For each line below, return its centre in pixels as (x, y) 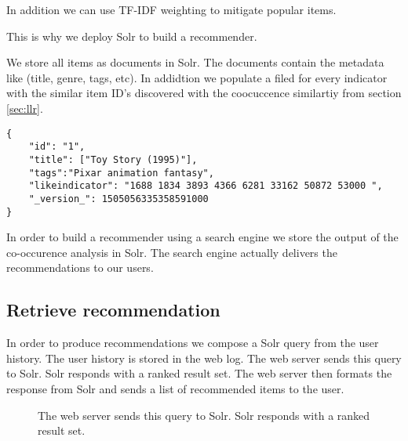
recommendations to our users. (80, 267)
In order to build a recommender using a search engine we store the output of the (202, 237)
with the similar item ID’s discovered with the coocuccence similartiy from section (204, 93)
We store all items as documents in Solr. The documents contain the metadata (195, 62)
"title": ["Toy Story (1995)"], (113, 159)
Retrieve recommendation (113, 310)
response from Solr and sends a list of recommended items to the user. (175, 388)
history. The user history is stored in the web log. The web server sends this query (204, 358)
